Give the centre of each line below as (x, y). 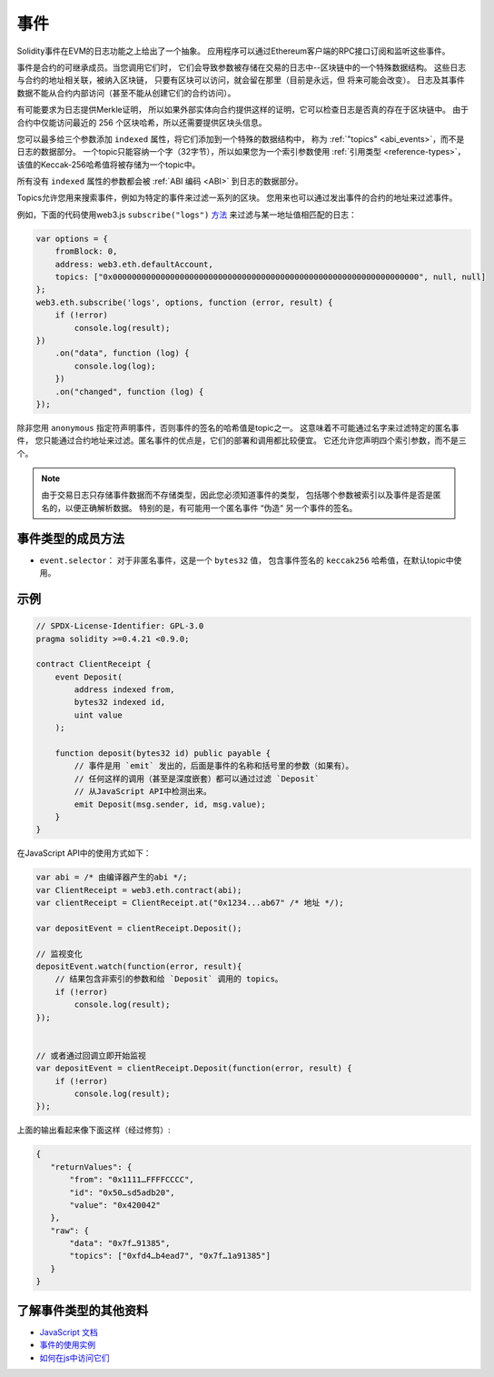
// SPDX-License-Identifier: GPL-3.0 (120, 626)
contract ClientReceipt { (94, 664)
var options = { (72, 238)
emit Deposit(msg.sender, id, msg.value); (170, 804)
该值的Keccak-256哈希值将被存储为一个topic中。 (109, 165)
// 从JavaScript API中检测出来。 (143, 792)
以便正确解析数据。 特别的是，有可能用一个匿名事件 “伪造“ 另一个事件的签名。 (211, 508)
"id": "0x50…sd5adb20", (123, 1192)
